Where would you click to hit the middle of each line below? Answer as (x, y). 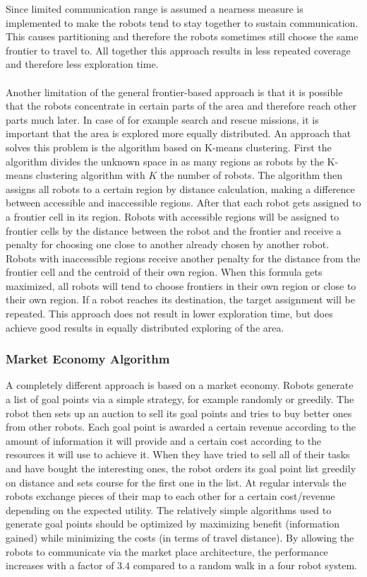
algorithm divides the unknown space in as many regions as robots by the (165, 161)
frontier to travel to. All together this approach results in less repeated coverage (178, 50)
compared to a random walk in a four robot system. (245, 565)
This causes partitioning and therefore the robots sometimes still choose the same (182, 36)
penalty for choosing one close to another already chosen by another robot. (168, 244)
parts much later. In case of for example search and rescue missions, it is (162, 119)
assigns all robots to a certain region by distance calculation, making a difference (180, 188)
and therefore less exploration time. (82, 64)
